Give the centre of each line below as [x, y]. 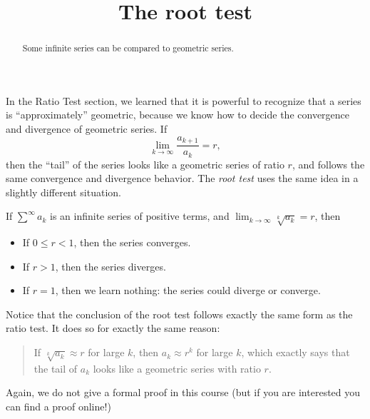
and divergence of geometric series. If [87, 129]
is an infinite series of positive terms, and [139, 216]
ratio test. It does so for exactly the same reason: [113, 328]
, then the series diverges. [111, 266]
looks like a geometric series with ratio [177, 368]
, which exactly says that [296, 352]
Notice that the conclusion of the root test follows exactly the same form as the [179, 314]
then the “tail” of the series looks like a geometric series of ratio [145, 164]
